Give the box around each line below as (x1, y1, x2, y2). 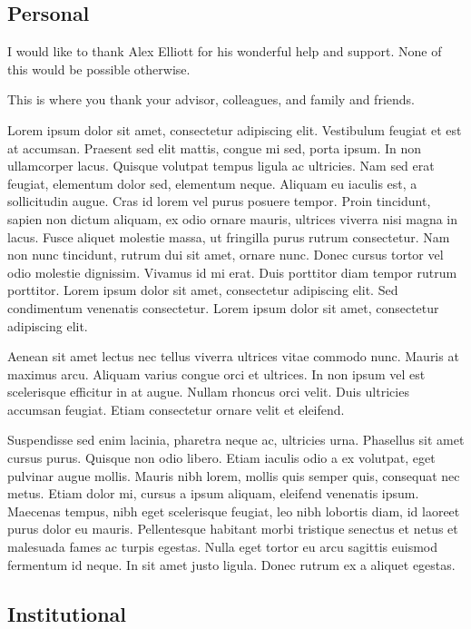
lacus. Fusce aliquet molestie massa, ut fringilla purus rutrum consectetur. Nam (7, 227, 450, 246)
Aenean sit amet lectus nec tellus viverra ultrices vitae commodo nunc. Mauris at (7, 347, 459, 366)
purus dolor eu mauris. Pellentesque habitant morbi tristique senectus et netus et (7, 519, 458, 538)
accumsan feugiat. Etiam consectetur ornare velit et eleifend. (7, 399, 345, 418)
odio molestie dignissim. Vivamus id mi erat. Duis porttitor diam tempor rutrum (7, 262, 457, 281)
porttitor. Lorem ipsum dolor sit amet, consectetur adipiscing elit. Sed (7, 280, 398, 300)
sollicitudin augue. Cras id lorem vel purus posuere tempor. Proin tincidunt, (7, 192, 431, 211)
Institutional (7, 599, 127, 627)
